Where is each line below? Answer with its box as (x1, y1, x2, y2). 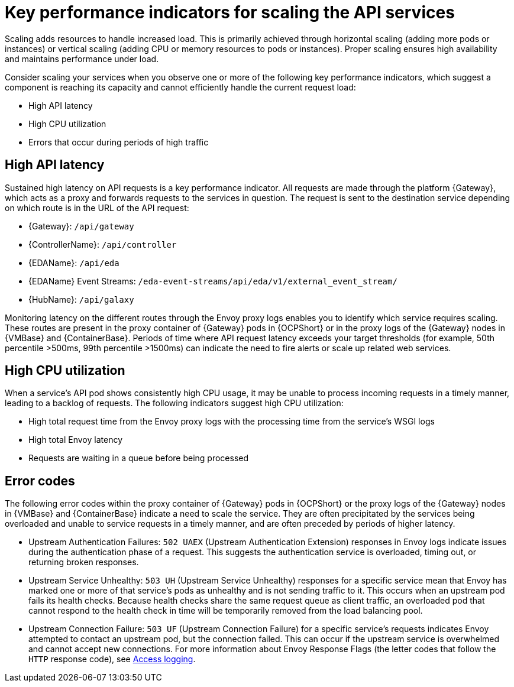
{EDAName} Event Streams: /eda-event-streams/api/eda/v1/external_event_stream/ (28, 276, 397, 286)
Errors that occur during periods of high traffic (28, 137, 209, 147)
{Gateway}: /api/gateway (28, 221, 134, 231)
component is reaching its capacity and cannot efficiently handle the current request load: (5, 82, 356, 92)
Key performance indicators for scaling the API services (5, 2, 455, 22)
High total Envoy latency (28, 435, 122, 445)
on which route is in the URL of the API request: (5, 202, 189, 213)
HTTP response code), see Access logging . (28, 654, 196, 665)
